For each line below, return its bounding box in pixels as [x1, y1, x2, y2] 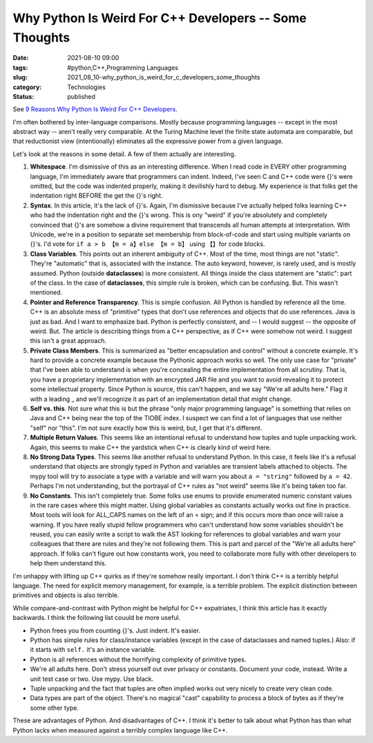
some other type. [30, 704, 79, 712]
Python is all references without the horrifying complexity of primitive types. [30, 655, 247, 664]
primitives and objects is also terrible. [12, 591, 119, 599]
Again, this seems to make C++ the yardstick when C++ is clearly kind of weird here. [30, 443, 272, 451]
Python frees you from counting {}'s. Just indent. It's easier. [30, 626, 200, 634]
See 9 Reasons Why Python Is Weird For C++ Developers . [12, 105, 178, 113]
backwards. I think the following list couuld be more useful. [12, 614, 181, 622]
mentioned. [30, 288, 63, 297]
